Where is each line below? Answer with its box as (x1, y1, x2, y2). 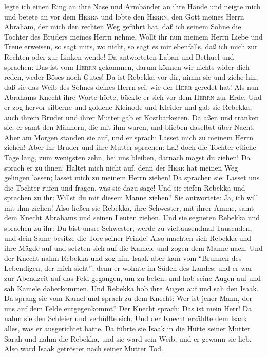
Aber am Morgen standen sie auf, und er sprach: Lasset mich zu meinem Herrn (4, 131, 253, 142)
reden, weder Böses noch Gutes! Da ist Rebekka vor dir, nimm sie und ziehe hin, (4, 71, 258, 82)
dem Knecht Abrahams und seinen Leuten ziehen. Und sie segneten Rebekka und (4, 212, 260, 223)
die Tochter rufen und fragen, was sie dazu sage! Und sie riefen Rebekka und (4, 182, 245, 193)
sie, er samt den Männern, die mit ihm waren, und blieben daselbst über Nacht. (4, 122, 255, 133)
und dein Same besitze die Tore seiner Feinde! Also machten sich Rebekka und (4, 232, 252, 243)
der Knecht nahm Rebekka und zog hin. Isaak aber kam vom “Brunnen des (4, 252, 242, 263)
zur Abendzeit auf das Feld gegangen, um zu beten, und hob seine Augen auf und (4, 273, 261, 284)
